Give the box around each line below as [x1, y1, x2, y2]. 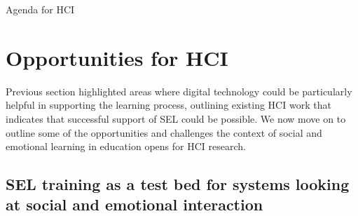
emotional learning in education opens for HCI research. [6, 139, 246, 154]
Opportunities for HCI [6, 43, 228, 72]
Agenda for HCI [6, 2, 75, 16]
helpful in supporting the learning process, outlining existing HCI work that [6, 97, 331, 112]
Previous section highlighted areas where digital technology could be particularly [6, 83, 352, 98]
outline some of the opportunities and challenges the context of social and [6, 125, 322, 140]
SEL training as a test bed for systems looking [6, 173, 350, 195]
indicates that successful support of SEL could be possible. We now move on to [6, 111, 346, 126]
